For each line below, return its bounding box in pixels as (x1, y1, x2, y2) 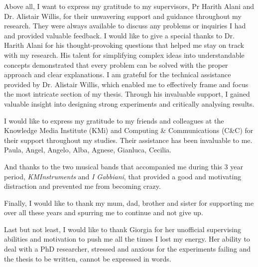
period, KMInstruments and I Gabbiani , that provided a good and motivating (4, 171, 242, 181)
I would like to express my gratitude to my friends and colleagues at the (4, 115, 224, 126)
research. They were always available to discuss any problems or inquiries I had (4, 20, 246, 31)
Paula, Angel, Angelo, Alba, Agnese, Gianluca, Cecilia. (4, 144, 171, 155)
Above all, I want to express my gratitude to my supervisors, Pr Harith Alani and (4, 1, 255, 11)
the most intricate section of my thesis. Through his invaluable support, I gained (4, 89, 250, 99)
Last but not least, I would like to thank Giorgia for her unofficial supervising (4, 224, 242, 234)
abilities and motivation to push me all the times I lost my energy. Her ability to (4, 234, 250, 244)
